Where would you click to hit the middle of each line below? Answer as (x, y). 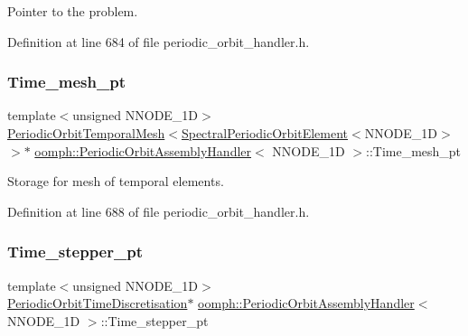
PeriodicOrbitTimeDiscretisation (98, 303)
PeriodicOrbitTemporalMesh (86, 133)
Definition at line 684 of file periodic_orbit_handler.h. (159, 41)
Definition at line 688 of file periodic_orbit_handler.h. (159, 211)
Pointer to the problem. (73, 11)
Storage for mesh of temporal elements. (116, 181)
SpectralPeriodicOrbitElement (265, 133)
